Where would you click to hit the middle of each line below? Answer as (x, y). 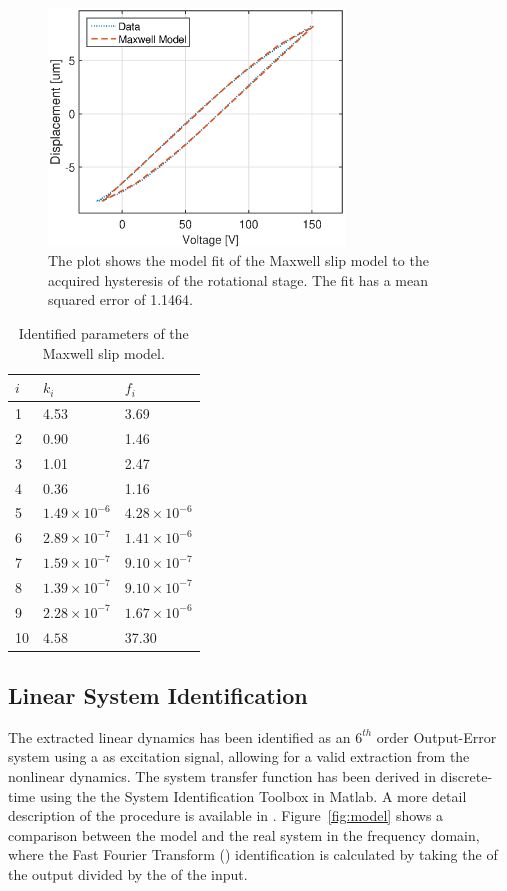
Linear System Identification (158, 695)
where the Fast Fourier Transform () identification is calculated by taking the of (253, 854)
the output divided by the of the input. (128, 874)
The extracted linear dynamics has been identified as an (179, 736)
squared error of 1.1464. (120, 299)
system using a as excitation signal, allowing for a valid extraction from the (239, 756)
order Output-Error (436, 736)
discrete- (466, 776)
